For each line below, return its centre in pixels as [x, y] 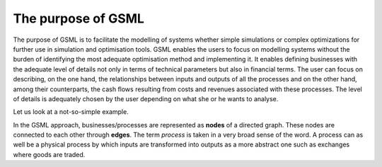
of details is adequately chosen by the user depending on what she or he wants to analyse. [146, 98]
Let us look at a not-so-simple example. [71, 112]
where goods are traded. [49, 154]
